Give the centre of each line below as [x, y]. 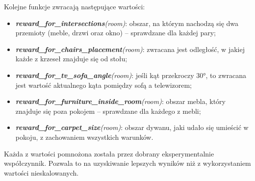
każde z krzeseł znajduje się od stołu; [71, 59]
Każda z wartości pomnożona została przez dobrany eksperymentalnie [109, 153]
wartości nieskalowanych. [41, 172]
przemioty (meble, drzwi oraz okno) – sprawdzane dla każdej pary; [116, 33]
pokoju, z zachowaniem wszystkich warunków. [84, 137]
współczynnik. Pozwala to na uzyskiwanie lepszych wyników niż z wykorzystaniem [127, 163]
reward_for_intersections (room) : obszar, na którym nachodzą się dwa [127, 23]
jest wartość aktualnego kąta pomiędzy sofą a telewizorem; [104, 85]
